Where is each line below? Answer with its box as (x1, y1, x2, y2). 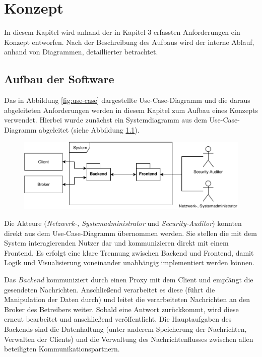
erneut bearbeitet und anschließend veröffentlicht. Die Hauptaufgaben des (4, 314, 232, 324)
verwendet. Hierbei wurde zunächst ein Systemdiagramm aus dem (4, 114, 207, 125)
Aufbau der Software (4, 71, 114, 87)
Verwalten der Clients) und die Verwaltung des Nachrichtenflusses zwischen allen (4, 333, 253, 344)
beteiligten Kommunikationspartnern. (4, 343, 120, 354)
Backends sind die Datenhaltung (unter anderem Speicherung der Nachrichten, (4, 323, 247, 334)
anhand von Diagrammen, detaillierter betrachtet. (4, 46, 158, 57)
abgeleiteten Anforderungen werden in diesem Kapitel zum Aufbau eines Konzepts (4, 104, 258, 115)
